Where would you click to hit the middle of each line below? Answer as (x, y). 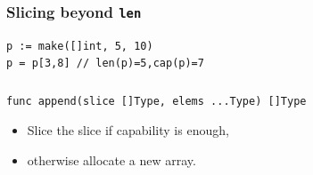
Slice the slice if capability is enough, (128, 130)
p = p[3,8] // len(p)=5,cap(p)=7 (105, 64)
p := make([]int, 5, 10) (80, 46)
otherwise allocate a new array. (111, 160)
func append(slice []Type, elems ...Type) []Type (156, 101)
